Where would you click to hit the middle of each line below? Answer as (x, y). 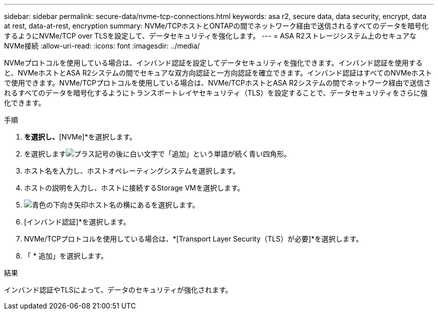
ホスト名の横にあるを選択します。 (144, 205)
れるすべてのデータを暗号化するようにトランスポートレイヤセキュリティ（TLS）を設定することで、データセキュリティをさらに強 (216, 93)
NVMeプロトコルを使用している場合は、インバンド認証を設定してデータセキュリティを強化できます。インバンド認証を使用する (213, 63)
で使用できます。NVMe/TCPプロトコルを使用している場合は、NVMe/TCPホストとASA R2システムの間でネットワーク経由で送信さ (217, 83)
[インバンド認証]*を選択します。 (77, 222)
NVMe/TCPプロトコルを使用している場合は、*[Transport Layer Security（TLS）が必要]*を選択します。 (193, 239)
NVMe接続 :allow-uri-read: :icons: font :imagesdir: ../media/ (102, 46)
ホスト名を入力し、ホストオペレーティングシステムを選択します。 (132, 171)
